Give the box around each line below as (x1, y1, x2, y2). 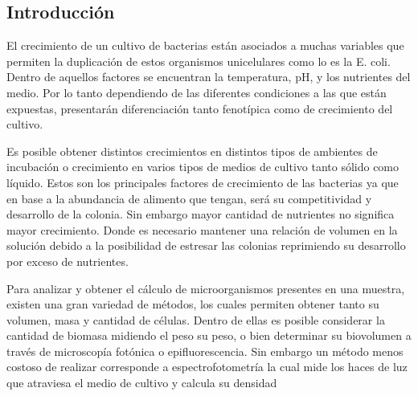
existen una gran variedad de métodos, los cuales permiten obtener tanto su (6, 296, 379, 312)
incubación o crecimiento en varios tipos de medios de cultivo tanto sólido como (6, 158, 400, 175)
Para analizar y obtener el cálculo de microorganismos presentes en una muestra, (6, 280, 405, 296)
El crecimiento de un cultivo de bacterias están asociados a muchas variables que (6, 37, 404, 54)
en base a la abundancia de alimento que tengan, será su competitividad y (6, 190, 372, 206)
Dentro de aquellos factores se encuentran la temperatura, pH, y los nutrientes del (6, 68, 411, 85)
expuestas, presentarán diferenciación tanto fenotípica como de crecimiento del (6, 100, 393, 116)
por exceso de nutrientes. (6, 252, 129, 269)
